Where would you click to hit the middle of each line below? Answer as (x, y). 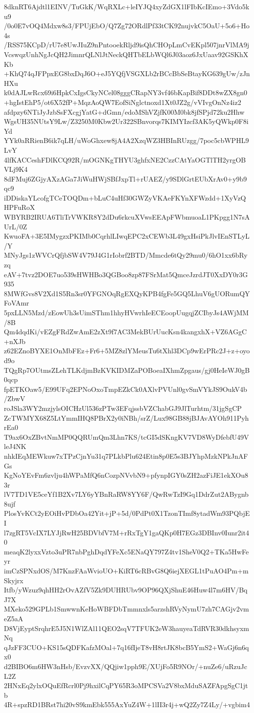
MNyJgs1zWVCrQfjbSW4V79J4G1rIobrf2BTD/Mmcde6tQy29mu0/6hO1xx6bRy (126, 255)
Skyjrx (14, 580)
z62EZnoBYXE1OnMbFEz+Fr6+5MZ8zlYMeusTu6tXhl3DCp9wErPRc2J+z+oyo (127, 351)
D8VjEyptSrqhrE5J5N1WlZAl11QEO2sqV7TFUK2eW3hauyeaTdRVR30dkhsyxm (127, 628)
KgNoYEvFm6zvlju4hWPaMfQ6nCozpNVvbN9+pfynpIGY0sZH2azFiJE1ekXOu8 (126, 475)
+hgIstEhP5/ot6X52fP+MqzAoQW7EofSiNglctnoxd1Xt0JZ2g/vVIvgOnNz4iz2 (123, 102)
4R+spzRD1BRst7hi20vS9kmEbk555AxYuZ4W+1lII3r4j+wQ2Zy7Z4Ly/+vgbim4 (127, 704)
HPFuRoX (20, 207)
